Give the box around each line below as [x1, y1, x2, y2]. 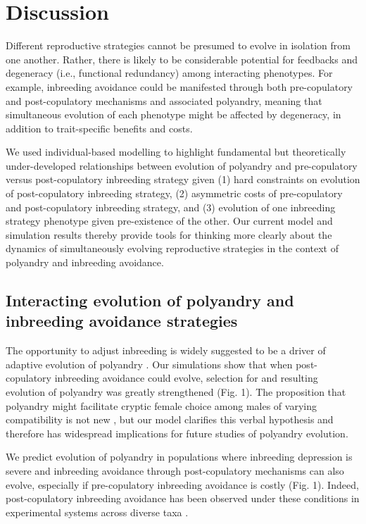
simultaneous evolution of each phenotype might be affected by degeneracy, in [6, 107, 341, 122]
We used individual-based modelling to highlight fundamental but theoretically [6, 144, 346, 159]
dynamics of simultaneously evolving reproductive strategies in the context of [6, 241, 339, 256]
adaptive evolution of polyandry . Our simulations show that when [6, 356, 293, 371]
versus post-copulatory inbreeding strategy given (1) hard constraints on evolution [6, 172, 360, 187]
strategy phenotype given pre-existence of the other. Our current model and [6, 213, 333, 228]
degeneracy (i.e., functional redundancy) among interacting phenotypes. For [6, 65, 333, 80]
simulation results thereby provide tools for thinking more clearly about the [6, 227, 332, 242]
